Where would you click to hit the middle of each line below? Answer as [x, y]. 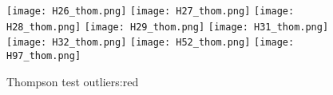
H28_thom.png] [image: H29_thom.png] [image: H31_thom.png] [168, 27]
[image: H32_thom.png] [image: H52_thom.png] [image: [151, 43]
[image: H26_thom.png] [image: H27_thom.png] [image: [151, 11]
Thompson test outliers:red [73, 81]
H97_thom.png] [44, 55]
